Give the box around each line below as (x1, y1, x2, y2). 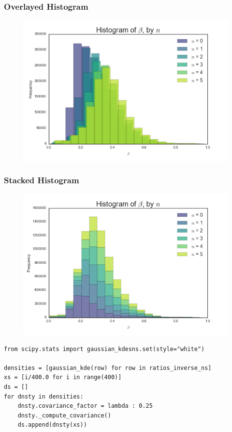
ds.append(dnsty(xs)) (17, 421, 87, 429)
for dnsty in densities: (4, 393, 84, 400)
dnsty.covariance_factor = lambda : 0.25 (17, 402, 153, 410)
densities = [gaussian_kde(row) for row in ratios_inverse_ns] (4, 364, 212, 371)
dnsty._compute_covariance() (17, 412, 111, 419)
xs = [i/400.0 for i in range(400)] (4, 374, 122, 381)
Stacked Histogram (4, 174, 79, 186)
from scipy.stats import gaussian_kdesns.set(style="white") (4, 345, 205, 352)
